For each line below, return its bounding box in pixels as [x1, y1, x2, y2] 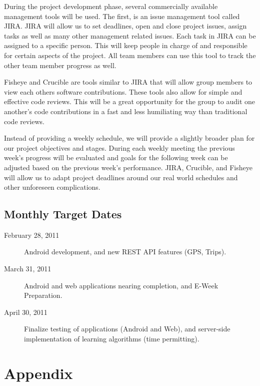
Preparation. [24, 290, 62, 300]
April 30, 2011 [4, 306, 47, 317]
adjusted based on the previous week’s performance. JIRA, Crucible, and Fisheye [4, 162, 252, 172]
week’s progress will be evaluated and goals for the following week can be [4, 152, 228, 163]
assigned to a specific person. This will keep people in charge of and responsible [4, 40, 247, 51]
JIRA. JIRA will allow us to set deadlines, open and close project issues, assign [4, 21, 247, 31]
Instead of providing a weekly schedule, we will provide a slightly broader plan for [4, 133, 255, 143]
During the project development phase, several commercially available [4, 1, 218, 11]
